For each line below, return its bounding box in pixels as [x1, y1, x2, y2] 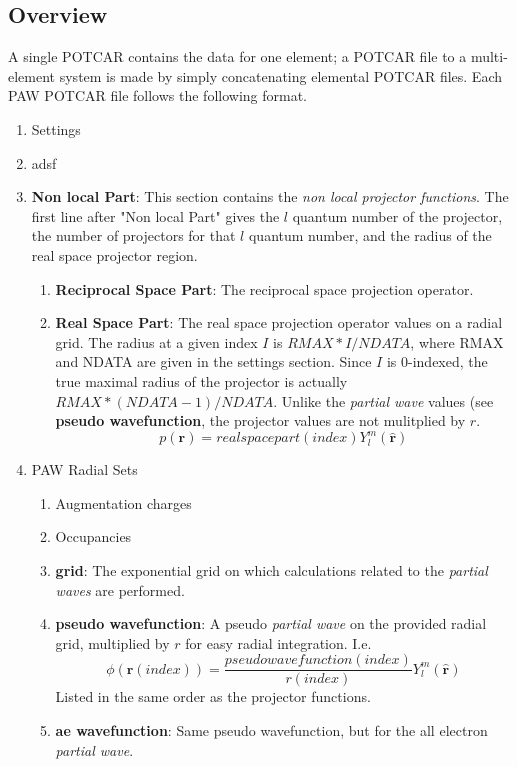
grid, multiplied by [55, 632, 170, 653]
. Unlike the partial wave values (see [273, 390, 494, 411]
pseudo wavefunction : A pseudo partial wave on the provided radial [55, 613, 487, 634]
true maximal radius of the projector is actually [55, 370, 348, 391]
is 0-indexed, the [386, 351, 488, 372]
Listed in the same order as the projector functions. [55, 686, 371, 707]
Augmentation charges [55, 492, 192, 513]
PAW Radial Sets [31, 459, 138, 480]
